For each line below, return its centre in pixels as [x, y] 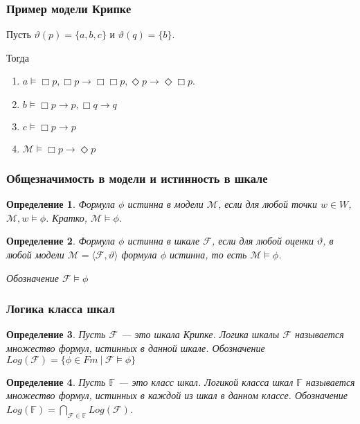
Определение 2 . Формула [61, 241]
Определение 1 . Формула [61, 204]
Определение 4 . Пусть [56, 381]
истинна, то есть [208, 254]
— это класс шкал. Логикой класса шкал [206, 381]
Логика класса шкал [61, 309]
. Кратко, [67, 217]
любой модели [35, 254]
